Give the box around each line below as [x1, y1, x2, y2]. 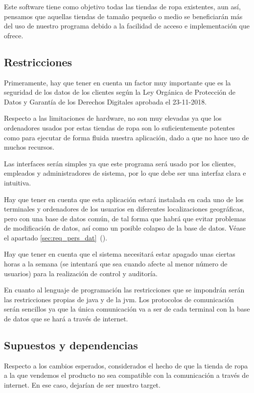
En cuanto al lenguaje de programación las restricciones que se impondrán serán [4, 285, 245, 295]
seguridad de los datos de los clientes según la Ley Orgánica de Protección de [4, 87, 236, 97]
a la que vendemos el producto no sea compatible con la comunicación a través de [4, 370, 249, 380]
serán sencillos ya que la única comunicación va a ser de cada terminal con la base [4, 304, 250, 314]
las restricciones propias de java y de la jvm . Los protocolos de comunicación [4, 294, 234, 304]
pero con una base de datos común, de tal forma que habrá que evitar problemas [4, 213, 246, 223]
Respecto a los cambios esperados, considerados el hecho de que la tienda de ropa [4, 360, 248, 370]
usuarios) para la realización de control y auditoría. [4, 268, 158, 278]
